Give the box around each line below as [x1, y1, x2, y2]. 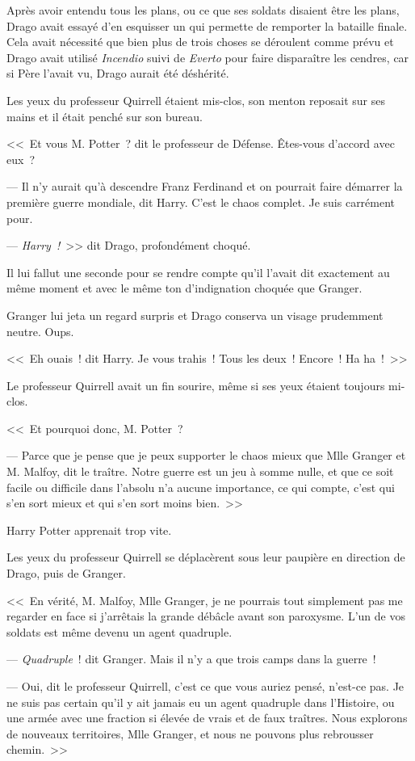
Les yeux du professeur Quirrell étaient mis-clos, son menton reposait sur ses [6, 91, 385, 108]
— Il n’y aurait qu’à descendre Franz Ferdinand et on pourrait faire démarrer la [6, 178, 403, 195]
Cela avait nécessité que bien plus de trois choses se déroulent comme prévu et [6, 33, 394, 50]
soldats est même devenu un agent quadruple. [6, 623, 233, 640]
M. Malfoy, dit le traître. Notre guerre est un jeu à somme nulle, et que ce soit [6, 463, 394, 480]
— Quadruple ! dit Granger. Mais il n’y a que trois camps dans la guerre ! [6, 650, 376, 667]
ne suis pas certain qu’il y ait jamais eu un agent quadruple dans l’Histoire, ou [6, 693, 395, 710]
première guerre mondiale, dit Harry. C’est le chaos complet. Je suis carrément [6, 193, 396, 210]
